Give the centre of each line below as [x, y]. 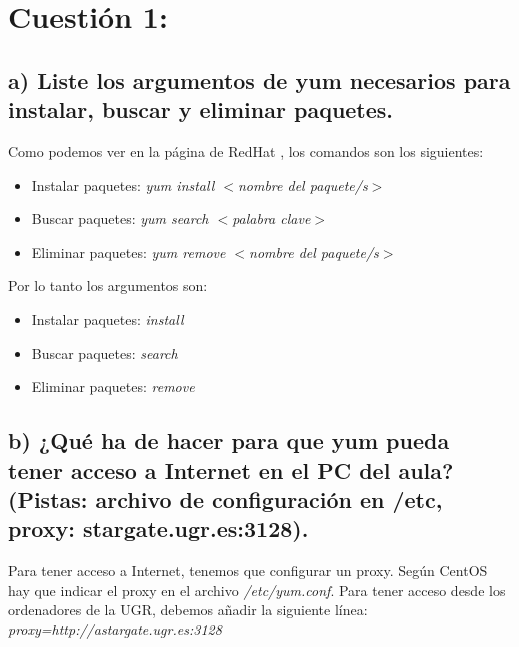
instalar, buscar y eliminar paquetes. [201, 109]
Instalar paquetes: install [107, 318]
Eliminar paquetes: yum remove [128, 251]
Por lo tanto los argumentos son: [108, 285]
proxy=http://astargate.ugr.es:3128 [115, 628]
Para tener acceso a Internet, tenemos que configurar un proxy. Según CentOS [248, 570]
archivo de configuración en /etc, [269, 498]
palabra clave [271, 218]
